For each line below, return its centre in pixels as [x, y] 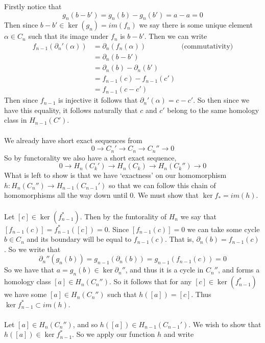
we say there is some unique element [196, 25]
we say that [199, 216]
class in [16, 120]
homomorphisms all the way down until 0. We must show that [102, 195]
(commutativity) [207, 47]
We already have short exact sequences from [73, 140]
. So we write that [32, 249]
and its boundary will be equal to [79, 239]
